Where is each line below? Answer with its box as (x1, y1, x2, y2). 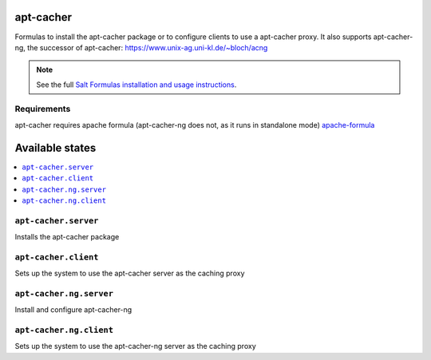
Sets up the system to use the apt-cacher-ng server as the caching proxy (14, 342, 256, 351)
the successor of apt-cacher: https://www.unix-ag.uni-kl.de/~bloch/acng (26, 42, 268, 52)
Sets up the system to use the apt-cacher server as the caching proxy (14, 268, 245, 279)
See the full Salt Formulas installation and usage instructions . (36, 80, 237, 89)
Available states (14, 140, 97, 155)
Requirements (14, 104, 71, 115)
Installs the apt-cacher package (14, 232, 120, 242)
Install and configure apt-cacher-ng (14, 305, 132, 315)
